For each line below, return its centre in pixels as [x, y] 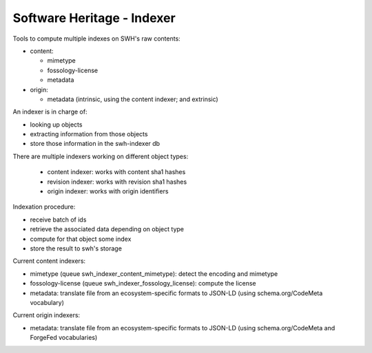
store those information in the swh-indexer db [95, 144]
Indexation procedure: [44, 207]
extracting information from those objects [89, 134]
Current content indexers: [49, 261]
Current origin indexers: [46, 315]
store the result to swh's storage [76, 248]
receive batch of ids [58, 220]
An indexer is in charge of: [50, 112]
